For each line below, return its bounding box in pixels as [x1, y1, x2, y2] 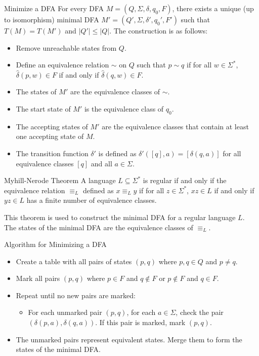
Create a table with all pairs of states [16, 256, 132, 266]
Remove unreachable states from [16, 42, 117, 53]
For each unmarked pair [28, 307, 102, 317]
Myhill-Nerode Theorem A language [4, 175, 116, 186]
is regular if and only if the [143, 175, 227, 186]
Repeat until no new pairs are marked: [16, 290, 136, 300]
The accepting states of [16, 121, 88, 131]
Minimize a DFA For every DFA [4, 3, 104, 13]
